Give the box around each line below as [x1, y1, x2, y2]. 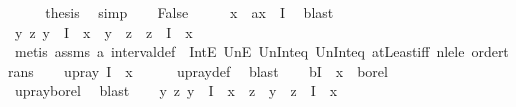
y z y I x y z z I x [14, 21, 193, 42]
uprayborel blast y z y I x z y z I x [14, 80, 338, 101]
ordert [471, 41, 509, 62]
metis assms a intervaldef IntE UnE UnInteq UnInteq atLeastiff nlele [14, 41, 465, 62]
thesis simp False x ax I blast [45, 2, 334, 22]
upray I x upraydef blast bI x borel [64, 60, 388, 81]
